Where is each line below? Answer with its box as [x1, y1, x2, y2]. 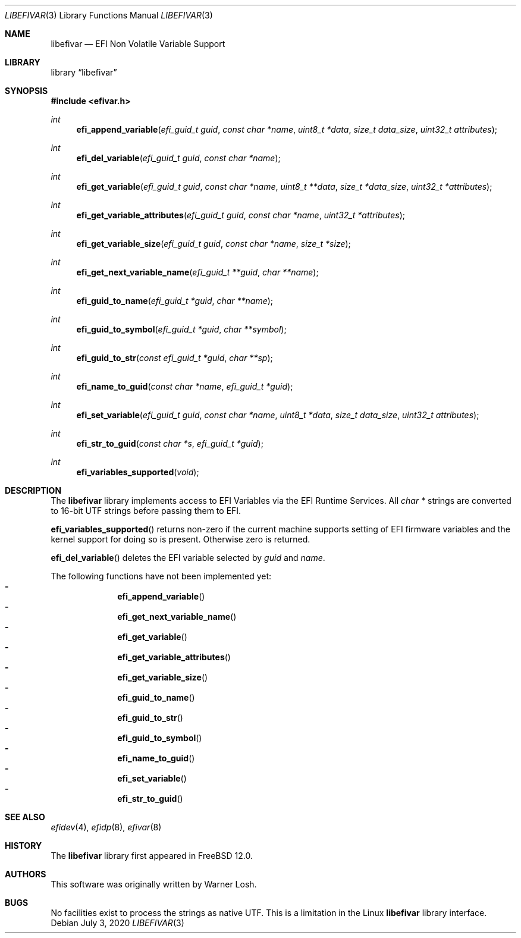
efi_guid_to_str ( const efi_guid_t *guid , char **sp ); [76, 353, 273, 363]
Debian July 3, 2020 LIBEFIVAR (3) [51, 918, 184, 928]
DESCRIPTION [5, 485, 62, 495]
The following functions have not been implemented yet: [51, 571, 272, 581]
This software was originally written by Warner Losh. [51, 879, 257, 889]
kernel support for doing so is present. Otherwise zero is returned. [51, 534, 310, 544]
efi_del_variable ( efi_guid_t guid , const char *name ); [76, 153, 281, 163]
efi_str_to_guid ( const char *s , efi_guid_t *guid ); [76, 438, 263, 448]
